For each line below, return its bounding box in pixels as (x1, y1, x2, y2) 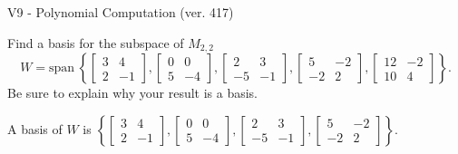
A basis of (7, 119, 63, 138)
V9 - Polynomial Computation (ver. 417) (7, 3, 234, 21)
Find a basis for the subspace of (7, 33, 184, 52)
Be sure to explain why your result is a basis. (7, 83, 258, 102)
